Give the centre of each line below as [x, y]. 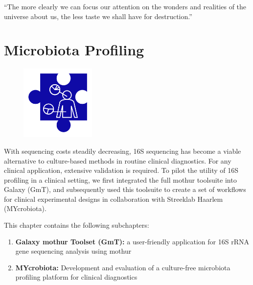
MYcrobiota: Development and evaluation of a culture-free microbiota [123, 267]
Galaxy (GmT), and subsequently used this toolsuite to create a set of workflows [125, 189]
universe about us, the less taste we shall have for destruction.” [98, 16]
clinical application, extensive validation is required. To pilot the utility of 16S [121, 170]
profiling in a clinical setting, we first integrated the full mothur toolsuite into [120, 179]
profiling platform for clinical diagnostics [76, 277]
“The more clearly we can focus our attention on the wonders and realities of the [125, 6]
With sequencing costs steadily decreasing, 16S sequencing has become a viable [123, 151]
